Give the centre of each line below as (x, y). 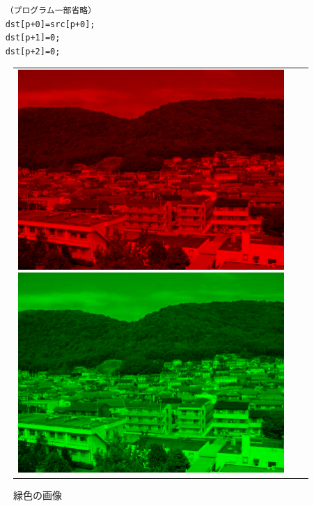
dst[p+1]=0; (33, 38)
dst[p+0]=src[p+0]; (50, 24)
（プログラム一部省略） (51, 10)
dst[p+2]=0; (33, 51)
